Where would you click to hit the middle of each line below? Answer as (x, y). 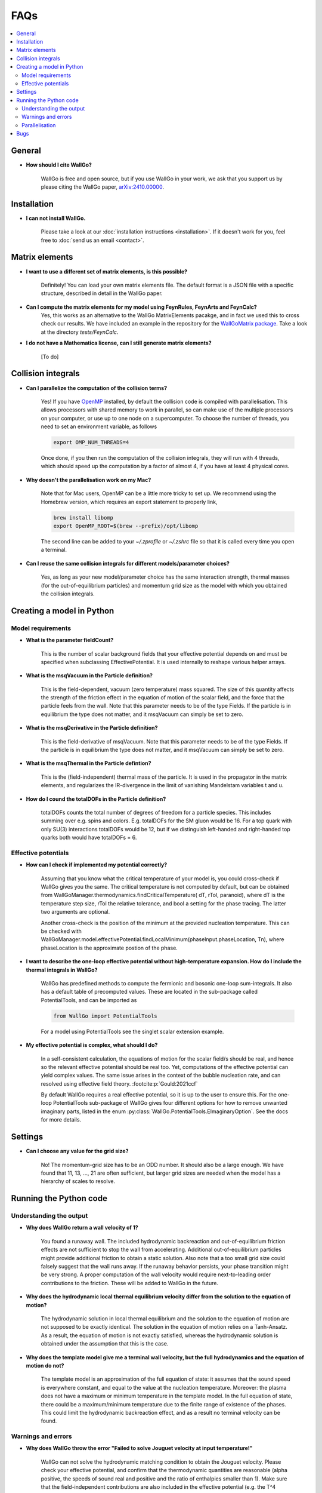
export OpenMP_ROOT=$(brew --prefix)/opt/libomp (126, 526)
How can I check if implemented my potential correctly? (97, 865)
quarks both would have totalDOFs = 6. (89, 838)
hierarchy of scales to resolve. (78, 1181)
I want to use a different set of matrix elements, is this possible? (107, 271)
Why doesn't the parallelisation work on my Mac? (89, 480)
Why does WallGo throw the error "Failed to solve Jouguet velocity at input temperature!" (139, 1448)
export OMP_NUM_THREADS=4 (91, 443)
